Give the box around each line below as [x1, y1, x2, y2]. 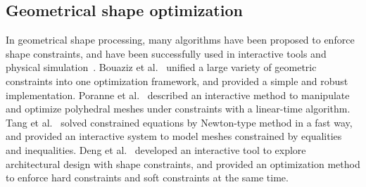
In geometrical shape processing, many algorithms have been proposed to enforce [6, 32, 355, 47]
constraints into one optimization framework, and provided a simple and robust [6, 73, 348, 88]
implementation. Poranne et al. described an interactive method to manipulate [6, 87, 350, 102]
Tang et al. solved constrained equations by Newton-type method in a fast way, [6, 115, 353, 129]
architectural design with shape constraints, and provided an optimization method [6, 156, 360, 171]
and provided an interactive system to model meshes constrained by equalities [6, 129, 342, 143]
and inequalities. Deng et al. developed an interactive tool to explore [6, 142, 306, 157]
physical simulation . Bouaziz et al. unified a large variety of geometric [6, 60, 317, 75]
